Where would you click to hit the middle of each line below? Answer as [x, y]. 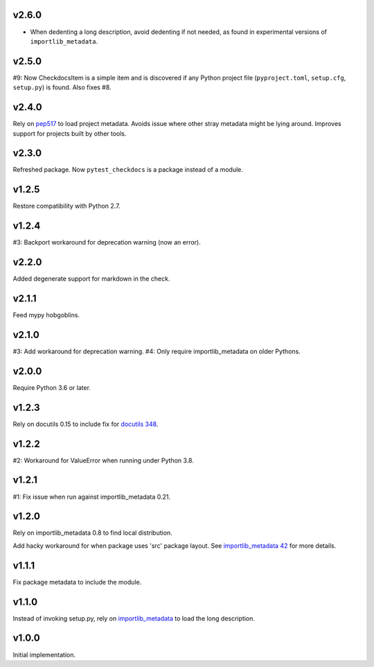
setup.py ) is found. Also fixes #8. [62, 87]
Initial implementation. [44, 655]
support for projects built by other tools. [70, 133]
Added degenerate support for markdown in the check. [91, 279]
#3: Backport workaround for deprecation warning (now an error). [107, 242]
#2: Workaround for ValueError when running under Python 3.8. [103, 460]
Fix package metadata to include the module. [77, 582]
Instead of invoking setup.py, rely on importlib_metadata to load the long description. [134, 618]
